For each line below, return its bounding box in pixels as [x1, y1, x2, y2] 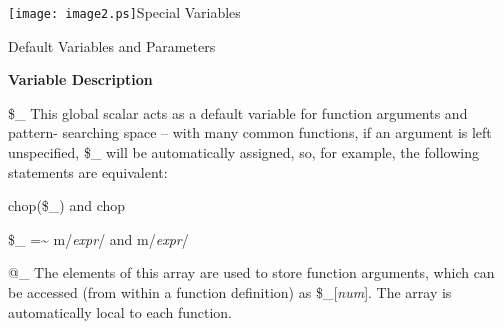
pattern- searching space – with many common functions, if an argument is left [8, 122, 492, 143]
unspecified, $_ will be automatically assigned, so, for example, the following [8, 142, 479, 163]
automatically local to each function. [8, 301, 233, 322]
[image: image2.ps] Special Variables [8, 2, 241, 22]
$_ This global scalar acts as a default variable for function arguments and [8, 102, 468, 123]
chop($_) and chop [8, 195, 126, 216]
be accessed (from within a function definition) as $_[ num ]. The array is [8, 282, 452, 302]
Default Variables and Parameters [8, 35, 216, 56]
